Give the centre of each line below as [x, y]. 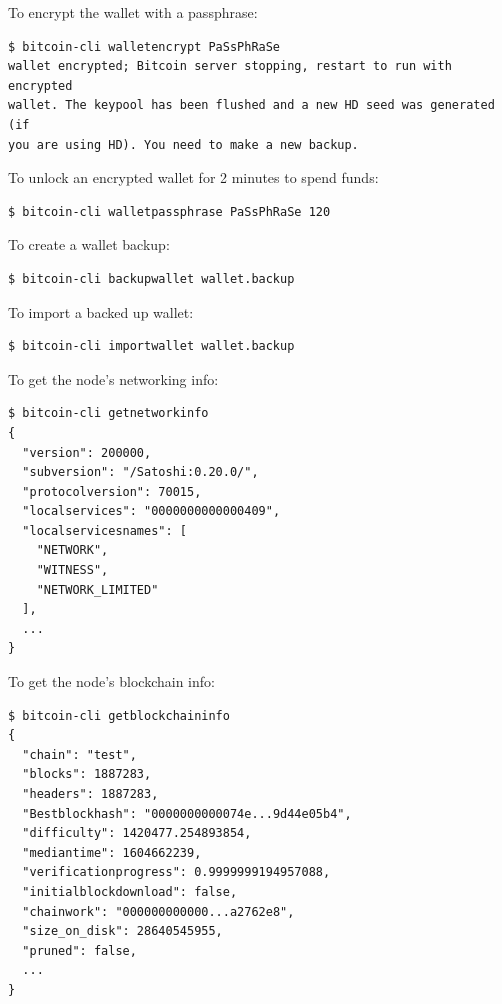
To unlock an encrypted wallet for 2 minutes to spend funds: [193, 177]
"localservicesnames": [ [104, 530]
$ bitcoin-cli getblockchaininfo [119, 715]
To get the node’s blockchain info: [111, 681]
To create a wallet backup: [89, 244]
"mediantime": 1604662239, [112, 852]
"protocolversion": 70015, [112, 491]
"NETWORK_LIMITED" [97, 589]
